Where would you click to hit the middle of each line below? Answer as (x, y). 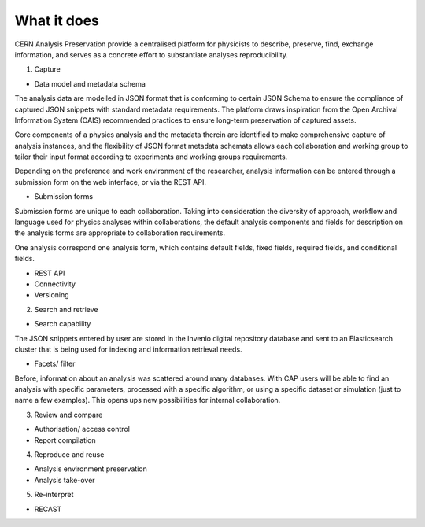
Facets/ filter (55, 364)
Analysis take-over (65, 480)
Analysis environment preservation (91, 469)
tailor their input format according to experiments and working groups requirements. (151, 157)
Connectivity (55, 284)
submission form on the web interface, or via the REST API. (110, 182)
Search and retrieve (66, 309)
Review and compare (68, 415)
